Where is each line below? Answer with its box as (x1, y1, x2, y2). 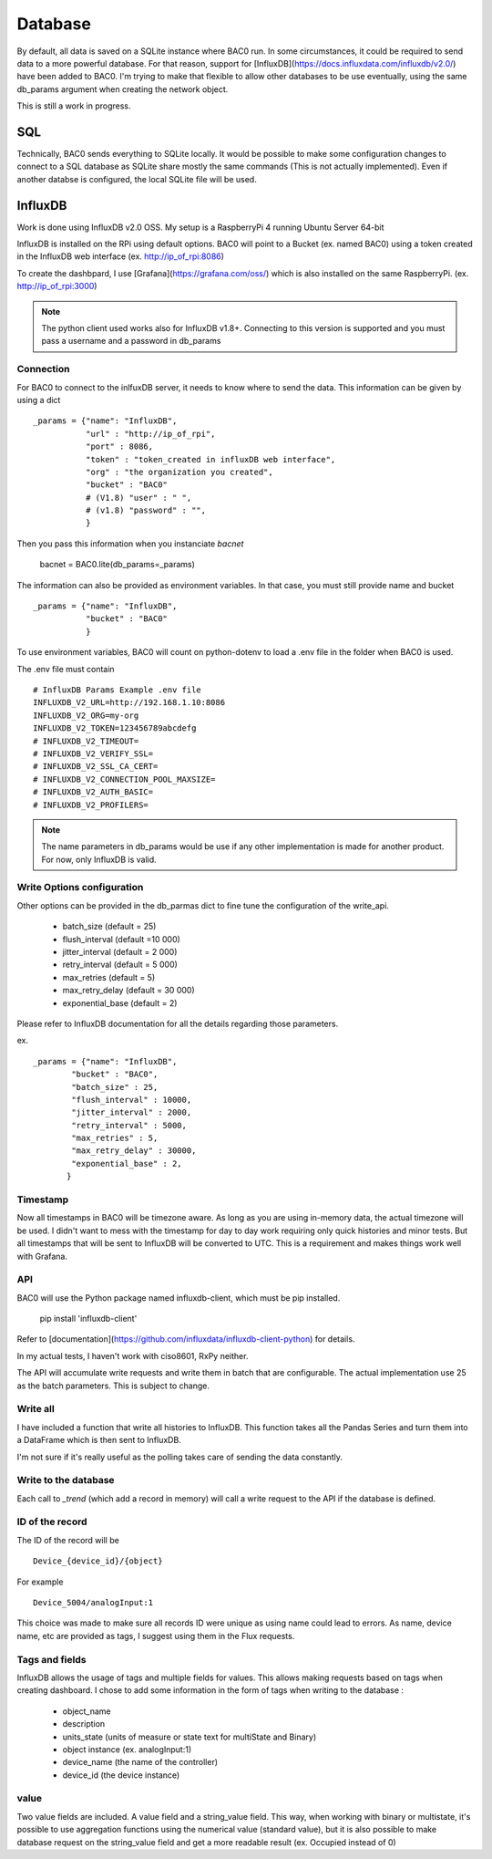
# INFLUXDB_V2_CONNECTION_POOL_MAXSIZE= (33, 774, 216, 784)
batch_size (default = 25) (62, 921, 157, 932)
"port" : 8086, (85, 441, 154, 452)
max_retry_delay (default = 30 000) (62, 985, 195, 996)
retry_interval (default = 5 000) (62, 959, 178, 971)
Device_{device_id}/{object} (33, 1556, 163, 1566)
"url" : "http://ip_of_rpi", (85, 429, 216, 439)
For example (16, 1576, 64, 1587)
